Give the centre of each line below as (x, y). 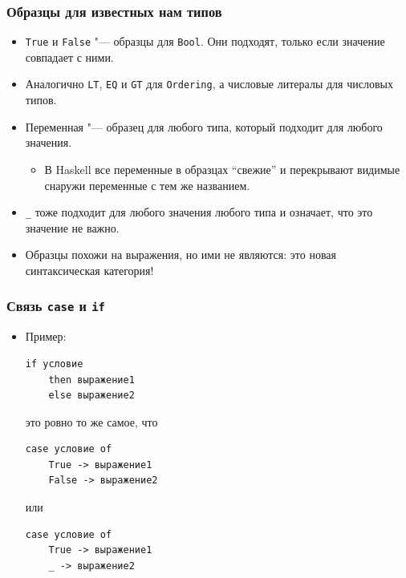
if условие (54, 364)
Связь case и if (56, 306)
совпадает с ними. (69, 57)
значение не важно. (72, 227)
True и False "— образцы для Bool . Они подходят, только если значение (205, 41)
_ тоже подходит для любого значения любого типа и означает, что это (199, 212)
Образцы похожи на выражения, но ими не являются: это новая (181, 255)
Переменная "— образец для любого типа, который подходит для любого (204, 126)
